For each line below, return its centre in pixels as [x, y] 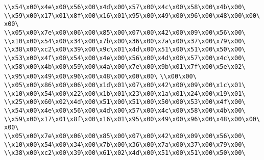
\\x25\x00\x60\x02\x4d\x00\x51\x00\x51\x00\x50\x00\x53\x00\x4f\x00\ [125, 102]
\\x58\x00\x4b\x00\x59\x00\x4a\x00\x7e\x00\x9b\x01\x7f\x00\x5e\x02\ [125, 66]
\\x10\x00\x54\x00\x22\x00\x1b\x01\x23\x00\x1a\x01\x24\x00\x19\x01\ [125, 94]
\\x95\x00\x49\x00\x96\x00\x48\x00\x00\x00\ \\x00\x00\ [100, 77]
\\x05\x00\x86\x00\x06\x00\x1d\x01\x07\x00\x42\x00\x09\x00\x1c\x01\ [125, 85]
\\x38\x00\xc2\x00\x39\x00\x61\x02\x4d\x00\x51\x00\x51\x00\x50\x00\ [125, 153]
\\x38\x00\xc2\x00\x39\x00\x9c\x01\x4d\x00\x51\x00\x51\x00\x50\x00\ [125, 50]
